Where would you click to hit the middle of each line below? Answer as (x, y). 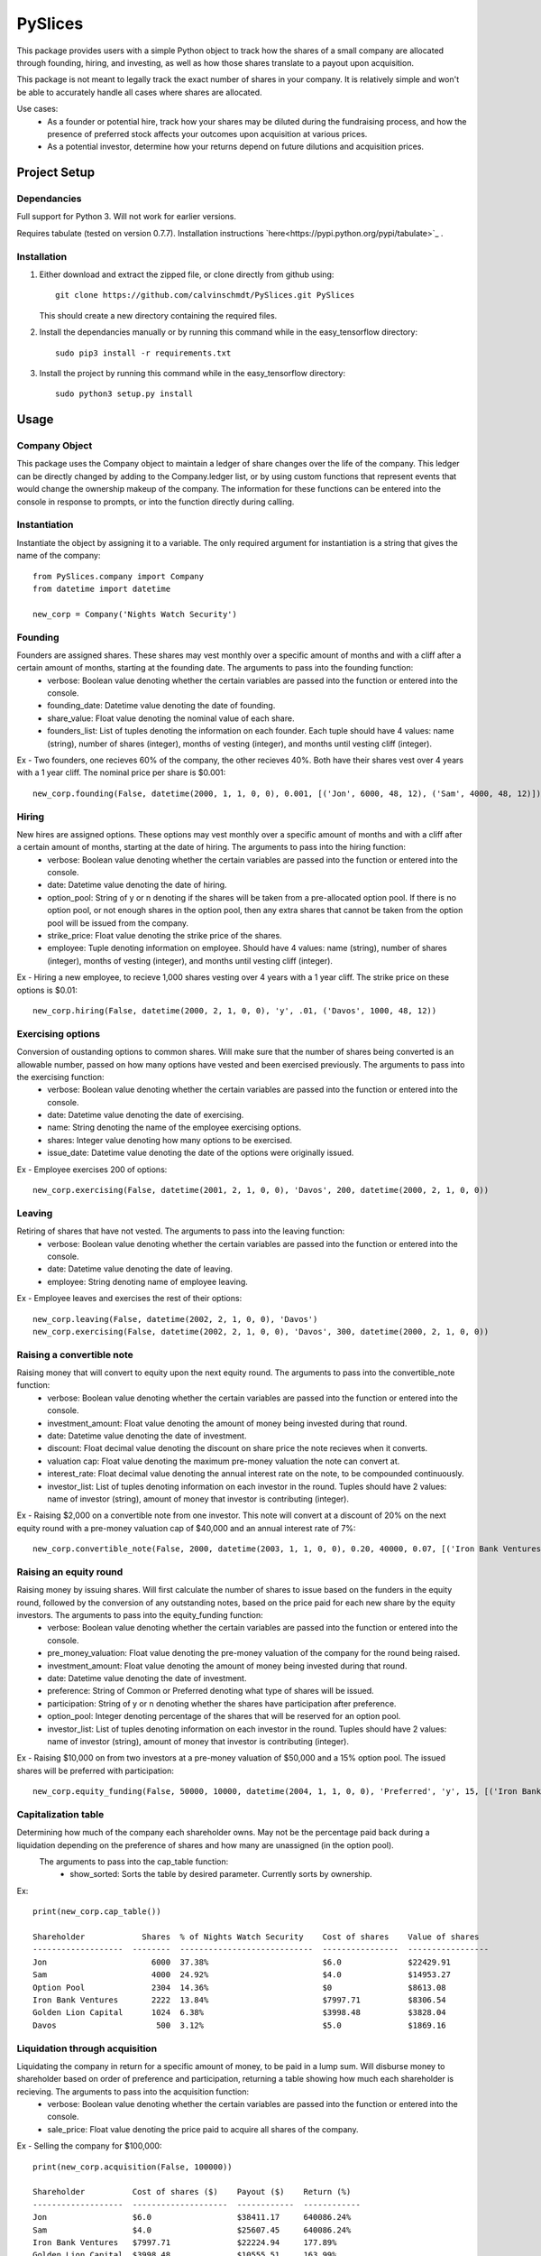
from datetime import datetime (102, 588)
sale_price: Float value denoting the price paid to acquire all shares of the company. (203, 2129)
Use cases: (37, 109)
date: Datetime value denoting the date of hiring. (137, 885)
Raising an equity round (70, 1572)
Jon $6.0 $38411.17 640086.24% (192, 2217)
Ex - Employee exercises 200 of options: (92, 1170)
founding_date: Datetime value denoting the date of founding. (161, 706)
